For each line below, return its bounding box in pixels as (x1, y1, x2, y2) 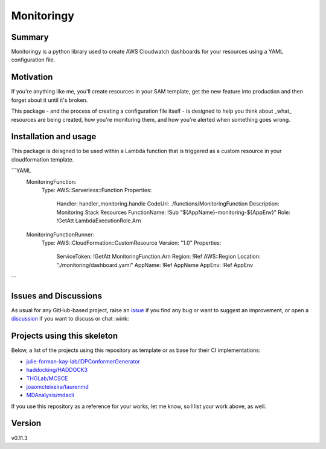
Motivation (11, 72, 53, 83)
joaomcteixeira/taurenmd (26, 383, 89, 390)
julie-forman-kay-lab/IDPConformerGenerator (26, 357, 140, 365)
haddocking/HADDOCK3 (26, 366, 88, 374)
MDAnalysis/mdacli (26, 392, 75, 399)
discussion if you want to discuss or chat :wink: (11, 315, 129, 322)
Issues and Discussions (11, 290, 103, 301)
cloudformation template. (11, 155, 74, 163)
